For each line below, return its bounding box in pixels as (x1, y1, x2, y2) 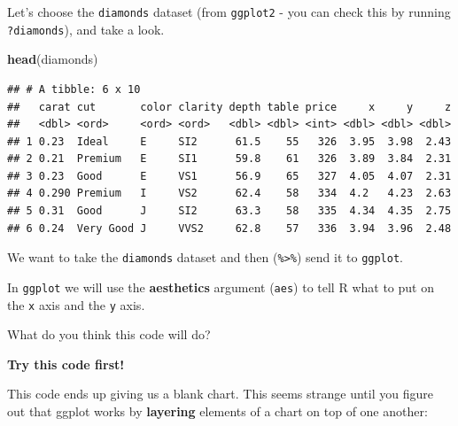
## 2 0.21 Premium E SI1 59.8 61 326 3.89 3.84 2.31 (7, 152, 452, 166)
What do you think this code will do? (7, 325, 211, 344)
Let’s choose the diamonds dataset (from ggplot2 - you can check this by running (7, 3, 451, 20)
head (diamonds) (7, 50, 98, 68)
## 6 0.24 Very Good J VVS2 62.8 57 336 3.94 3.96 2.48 (7, 221, 452, 235)
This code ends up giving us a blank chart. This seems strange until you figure (7, 384, 433, 403)
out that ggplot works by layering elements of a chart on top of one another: (7, 402, 428, 420)
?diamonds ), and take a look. (7, 19, 165, 38)
